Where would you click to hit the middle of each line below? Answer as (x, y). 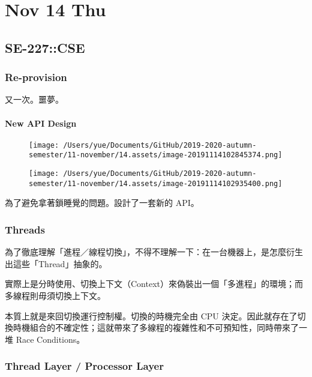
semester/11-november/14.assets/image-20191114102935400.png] (156, 183)
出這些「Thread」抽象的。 (56, 263)
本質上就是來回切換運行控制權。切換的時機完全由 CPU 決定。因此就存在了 (151, 315)
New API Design (41, 123)
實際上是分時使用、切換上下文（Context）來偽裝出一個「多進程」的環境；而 (154, 284)
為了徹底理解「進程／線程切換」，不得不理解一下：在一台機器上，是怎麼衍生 (154, 252)
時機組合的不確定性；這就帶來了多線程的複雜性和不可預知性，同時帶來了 (156, 327)
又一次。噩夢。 (34, 99)
